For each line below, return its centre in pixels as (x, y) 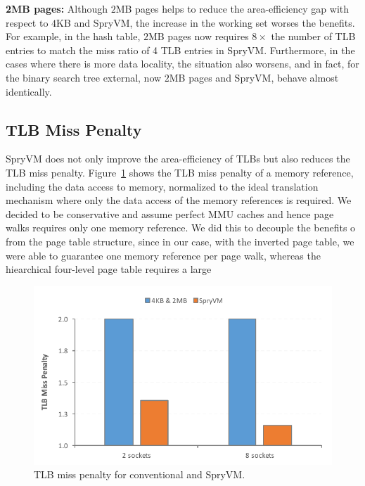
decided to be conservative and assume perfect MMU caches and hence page (170, 213)
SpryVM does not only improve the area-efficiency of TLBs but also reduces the (178, 159)
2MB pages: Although (57, 8)
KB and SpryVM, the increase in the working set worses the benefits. (206, 22)
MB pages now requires (198, 36)
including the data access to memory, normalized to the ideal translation (162, 186)
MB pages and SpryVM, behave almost (254, 77)
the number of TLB (313, 36)
